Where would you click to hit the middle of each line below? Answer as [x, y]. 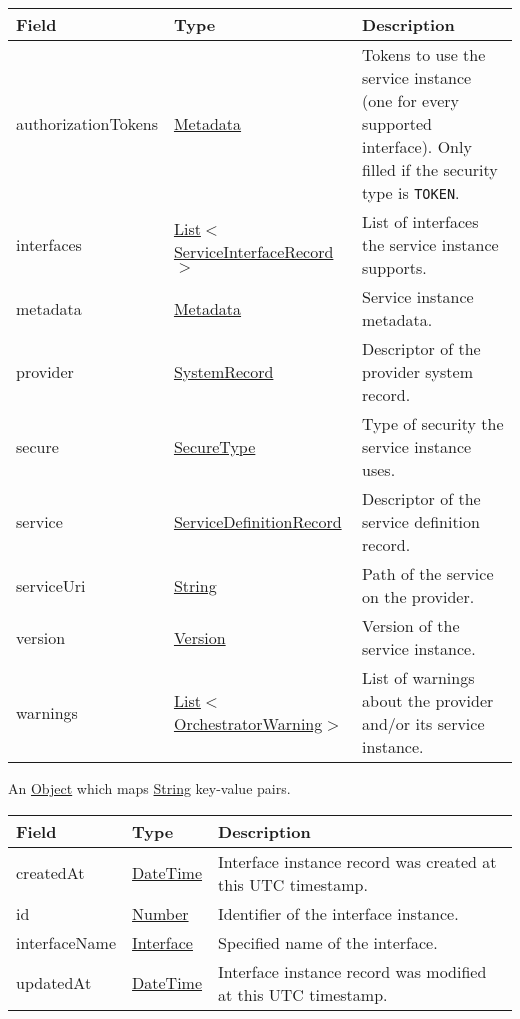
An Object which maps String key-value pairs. [149, 788]
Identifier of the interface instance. [338, 913]
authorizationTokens [87, 123]
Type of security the [433, 423]
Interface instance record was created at [357, 861]
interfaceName [66, 942]
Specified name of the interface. [328, 942]
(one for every [411, 100]
